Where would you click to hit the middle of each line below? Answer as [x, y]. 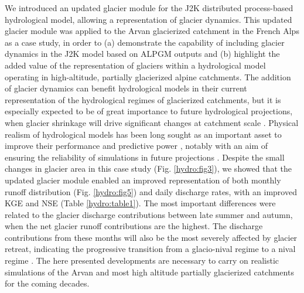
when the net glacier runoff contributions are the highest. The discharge [134, 226]
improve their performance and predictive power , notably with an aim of [136, 146]
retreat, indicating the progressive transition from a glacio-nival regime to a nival [150, 249]
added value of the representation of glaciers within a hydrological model [135, 65]
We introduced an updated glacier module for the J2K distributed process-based [149, 8]
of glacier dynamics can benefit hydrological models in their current [126, 88]
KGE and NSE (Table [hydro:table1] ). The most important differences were [140, 203]
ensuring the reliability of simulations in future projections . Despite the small [145, 157]
